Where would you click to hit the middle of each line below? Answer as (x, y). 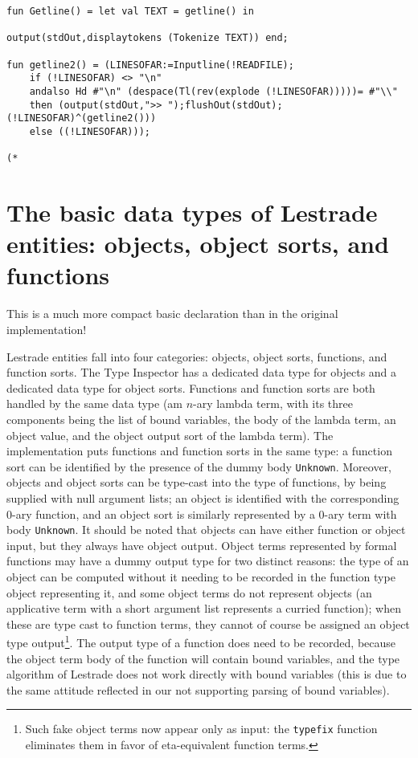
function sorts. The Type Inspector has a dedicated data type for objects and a (202, 372)
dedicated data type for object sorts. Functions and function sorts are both (191, 387)
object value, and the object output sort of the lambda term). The (170, 435)
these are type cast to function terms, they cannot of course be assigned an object (208, 624)
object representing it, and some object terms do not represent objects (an (189, 592)
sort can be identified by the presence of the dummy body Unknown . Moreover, (199, 466)
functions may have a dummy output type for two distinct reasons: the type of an (208, 561)
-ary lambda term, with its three (273, 403)
